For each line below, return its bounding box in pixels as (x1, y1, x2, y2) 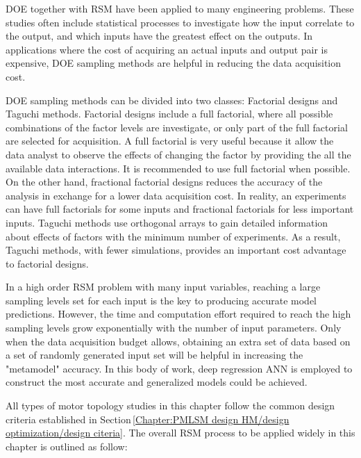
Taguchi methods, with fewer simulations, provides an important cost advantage (6, 243, 346, 257)
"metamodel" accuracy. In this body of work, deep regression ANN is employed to (6, 361, 353, 375)
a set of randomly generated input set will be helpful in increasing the (6, 347, 303, 362)
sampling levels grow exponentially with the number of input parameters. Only (6, 320, 342, 335)
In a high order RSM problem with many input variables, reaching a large (6, 279, 321, 294)
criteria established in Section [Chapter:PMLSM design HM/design (6, 411, 289, 426)
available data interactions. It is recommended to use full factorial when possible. (6, 161, 351, 175)
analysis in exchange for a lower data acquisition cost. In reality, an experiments (6, 188, 346, 202)
